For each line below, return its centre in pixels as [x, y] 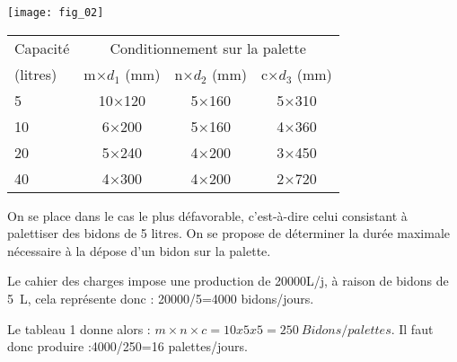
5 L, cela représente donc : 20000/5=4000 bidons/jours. [161, 299]
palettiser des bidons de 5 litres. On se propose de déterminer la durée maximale [228, 233]
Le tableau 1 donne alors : [79, 328]
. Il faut [412, 328]
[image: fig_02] [56, 13]
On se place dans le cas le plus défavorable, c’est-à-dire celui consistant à [207, 215]
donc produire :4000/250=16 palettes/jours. [127, 346]
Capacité [42, 48]
